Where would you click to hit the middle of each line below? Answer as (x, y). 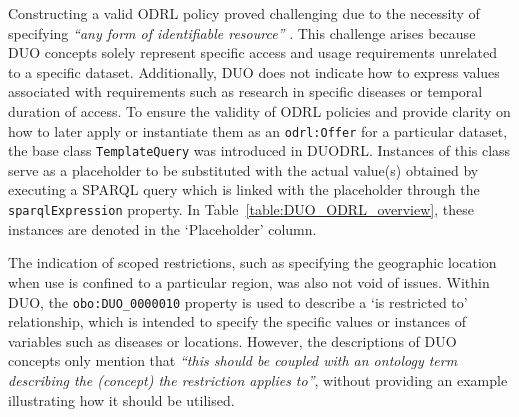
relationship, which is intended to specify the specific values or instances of (237, 321)
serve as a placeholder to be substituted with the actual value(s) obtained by (243, 169)
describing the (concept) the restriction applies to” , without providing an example (258, 379)
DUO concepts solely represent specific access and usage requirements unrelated (252, 52)
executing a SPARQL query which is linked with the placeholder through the (244, 189)
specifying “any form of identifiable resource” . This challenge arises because (242, 32)
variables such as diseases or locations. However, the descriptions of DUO (232, 340)
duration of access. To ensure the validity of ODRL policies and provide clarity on (259, 110)
